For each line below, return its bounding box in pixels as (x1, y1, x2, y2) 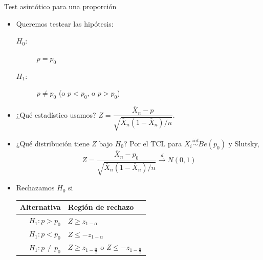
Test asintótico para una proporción (4, 1, 117, 11)
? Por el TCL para (124, 138, 182, 148)
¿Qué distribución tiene (16, 138, 90, 148)
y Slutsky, (228, 138, 259, 148)
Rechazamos (16, 182, 55, 193)
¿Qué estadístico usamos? (16, 109, 96, 120)
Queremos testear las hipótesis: (16, 18, 114, 29)
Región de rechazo (68, 202, 134, 212)
